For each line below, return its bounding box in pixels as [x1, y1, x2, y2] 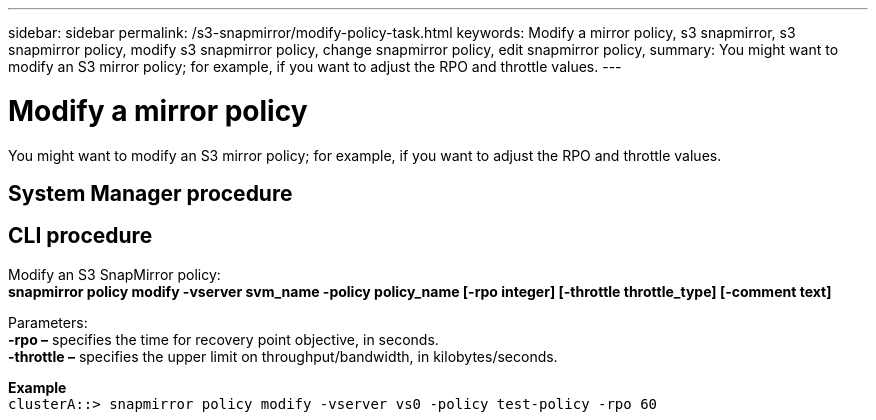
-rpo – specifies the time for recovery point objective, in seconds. [8, 330, 439, 348]
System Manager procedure [8, 180, 293, 206]
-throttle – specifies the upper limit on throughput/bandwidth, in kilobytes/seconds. [8, 347, 558, 365]
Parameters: [8, 313, 88, 331]
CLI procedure [8, 223, 153, 249]
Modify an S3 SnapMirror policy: [8, 265, 221, 283]
